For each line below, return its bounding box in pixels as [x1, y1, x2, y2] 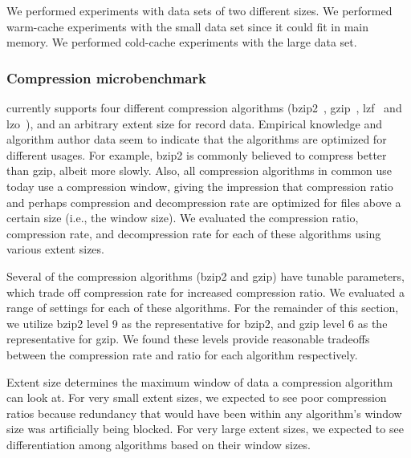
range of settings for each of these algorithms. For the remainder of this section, [6, 299, 399, 316]
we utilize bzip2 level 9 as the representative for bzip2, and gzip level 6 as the [6, 314, 388, 331]
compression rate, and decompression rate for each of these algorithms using [6, 225, 381, 241]
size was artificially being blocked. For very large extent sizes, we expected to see [6, 420, 404, 437]
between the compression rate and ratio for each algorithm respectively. [6, 346, 358, 363]
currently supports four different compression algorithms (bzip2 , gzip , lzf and [6, 99, 402, 116]
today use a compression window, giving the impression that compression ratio [6, 177, 393, 194]
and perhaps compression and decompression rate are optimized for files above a [6, 193, 401, 210]
